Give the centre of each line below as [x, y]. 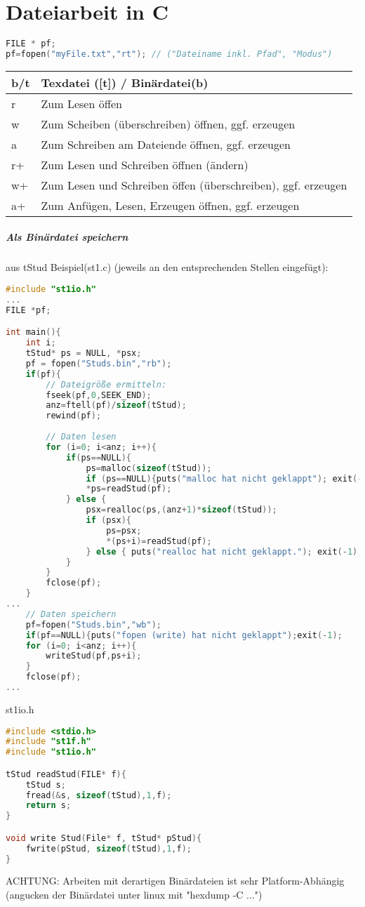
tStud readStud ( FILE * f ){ [66, 774]
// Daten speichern [71, 614]
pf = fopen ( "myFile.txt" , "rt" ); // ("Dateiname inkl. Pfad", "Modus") [169, 54]
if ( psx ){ [109, 521]
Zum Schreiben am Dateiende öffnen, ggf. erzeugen [166, 144]
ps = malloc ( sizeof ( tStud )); [149, 468]
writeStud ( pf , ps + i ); [94, 656]
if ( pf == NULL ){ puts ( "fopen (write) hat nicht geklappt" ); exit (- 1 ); [184, 635]
